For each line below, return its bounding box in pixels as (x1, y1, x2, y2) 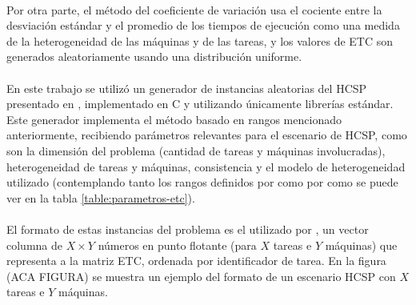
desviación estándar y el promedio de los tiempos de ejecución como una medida (6, 17, 400, 34)
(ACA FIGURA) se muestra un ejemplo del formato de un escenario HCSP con (6, 267, 396, 284)
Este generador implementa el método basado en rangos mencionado (6, 110, 342, 127)
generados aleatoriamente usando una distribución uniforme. (6, 48, 302, 65)
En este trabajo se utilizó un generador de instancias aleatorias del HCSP (6, 79, 367, 96)
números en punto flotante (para (98, 236, 257, 253)
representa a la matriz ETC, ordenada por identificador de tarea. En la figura (6, 252, 386, 269)
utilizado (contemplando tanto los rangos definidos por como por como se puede (6, 174, 398, 191)
